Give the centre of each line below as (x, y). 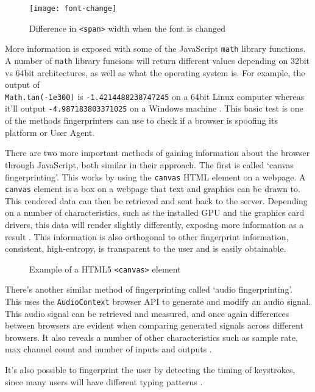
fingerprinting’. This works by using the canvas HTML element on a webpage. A (155, 176)
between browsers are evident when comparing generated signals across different (154, 325)
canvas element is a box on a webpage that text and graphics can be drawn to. (153, 189)
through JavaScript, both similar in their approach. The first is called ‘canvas (149, 164)
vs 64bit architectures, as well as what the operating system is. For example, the (155, 72)
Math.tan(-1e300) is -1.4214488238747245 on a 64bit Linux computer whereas (155, 96)
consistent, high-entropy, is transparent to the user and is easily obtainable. (146, 248)
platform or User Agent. (50, 132)
